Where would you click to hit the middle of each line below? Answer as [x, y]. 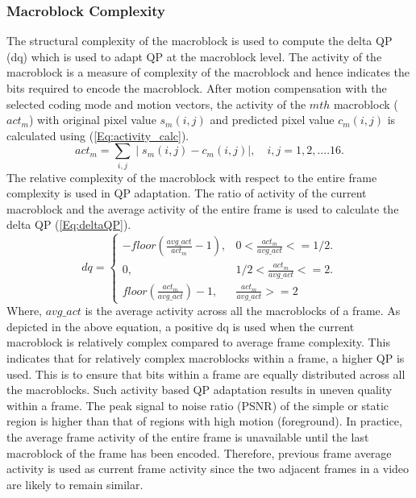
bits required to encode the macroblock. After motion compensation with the [197, 88]
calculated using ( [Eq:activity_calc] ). [98, 135]
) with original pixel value [92, 120]
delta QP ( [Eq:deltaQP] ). [69, 224]
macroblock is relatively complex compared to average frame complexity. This [198, 342]
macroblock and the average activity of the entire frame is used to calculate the [203, 208]
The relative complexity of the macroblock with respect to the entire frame [192, 177]
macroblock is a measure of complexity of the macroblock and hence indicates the [208, 72]
